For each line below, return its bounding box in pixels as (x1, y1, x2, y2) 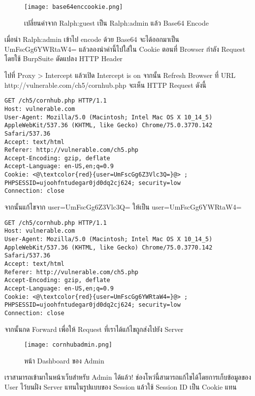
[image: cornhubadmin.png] (24, 341, 112, 349)
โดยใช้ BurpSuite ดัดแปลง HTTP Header (4, 53, 123, 64)
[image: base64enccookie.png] (24, 3, 123, 10)
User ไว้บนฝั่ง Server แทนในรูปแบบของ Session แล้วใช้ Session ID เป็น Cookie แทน (4, 382, 237, 392)
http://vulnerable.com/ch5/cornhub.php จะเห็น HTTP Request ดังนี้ (4, 79, 206, 90)
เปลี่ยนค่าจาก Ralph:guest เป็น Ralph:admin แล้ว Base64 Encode (24, 17, 209, 28)
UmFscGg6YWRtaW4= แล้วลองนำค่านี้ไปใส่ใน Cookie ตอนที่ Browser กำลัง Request (4, 43, 246, 54)
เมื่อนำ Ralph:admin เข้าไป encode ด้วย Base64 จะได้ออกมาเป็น (4, 34, 179, 44)
